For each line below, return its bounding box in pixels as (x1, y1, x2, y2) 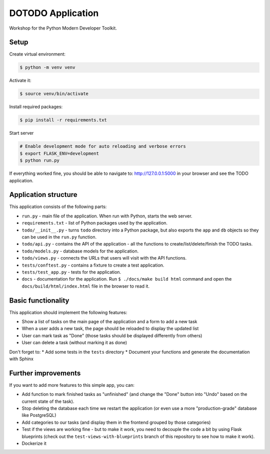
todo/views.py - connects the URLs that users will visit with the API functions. (21, 255, 187, 261)
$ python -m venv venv (19, 65, 75, 70)
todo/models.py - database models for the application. (21, 248, 139, 254)
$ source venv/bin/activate (19, 91, 88, 97)
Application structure (9, 190, 77, 199)
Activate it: (9, 78, 31, 84)
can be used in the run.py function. (21, 234, 97, 240)
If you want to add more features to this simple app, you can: (9, 382, 134, 388)
